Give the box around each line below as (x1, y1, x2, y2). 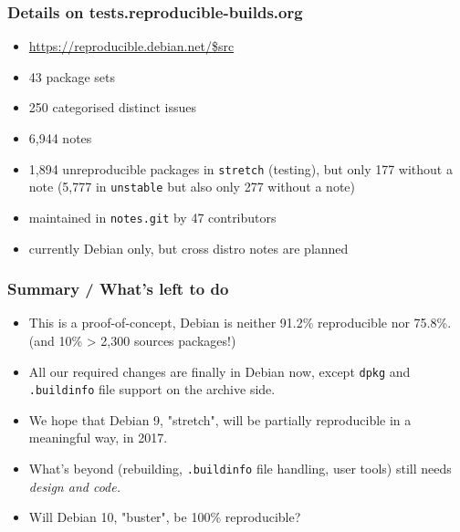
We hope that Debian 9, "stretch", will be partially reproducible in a (28, 410, 412, 429)
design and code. (28, 476, 120, 495)
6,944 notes (28, 129, 92, 147)
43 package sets (28, 67, 116, 86)
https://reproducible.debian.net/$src (28, 37, 235, 56)
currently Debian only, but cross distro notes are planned (28, 238, 349, 257)
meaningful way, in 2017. (28, 428, 168, 447)
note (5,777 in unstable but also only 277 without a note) (28, 177, 356, 196)
